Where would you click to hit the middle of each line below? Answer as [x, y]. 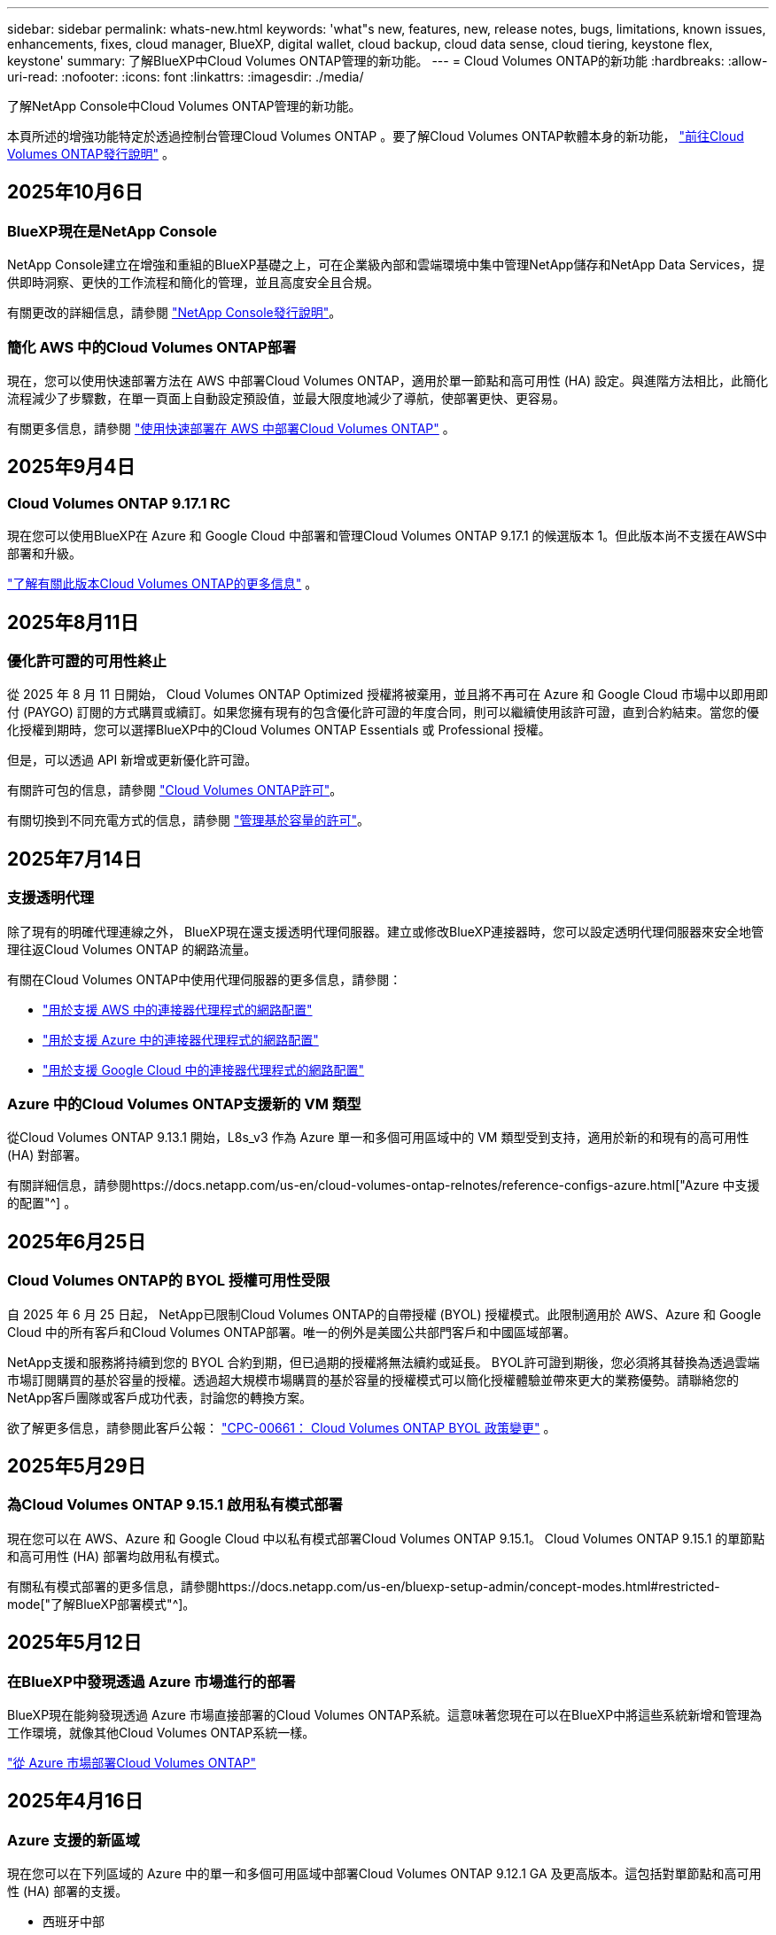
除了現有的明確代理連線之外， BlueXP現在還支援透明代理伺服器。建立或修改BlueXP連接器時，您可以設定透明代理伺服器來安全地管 [386, 931]
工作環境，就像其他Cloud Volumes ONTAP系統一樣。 [161, 1733]
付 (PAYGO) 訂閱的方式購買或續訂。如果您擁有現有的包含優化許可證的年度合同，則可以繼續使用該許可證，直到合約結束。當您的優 [383, 712]
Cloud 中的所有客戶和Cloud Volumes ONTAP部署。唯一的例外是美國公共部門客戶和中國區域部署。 [292, 1332]
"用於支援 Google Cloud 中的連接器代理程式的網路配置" [204, 1069]
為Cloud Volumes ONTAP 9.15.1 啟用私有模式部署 [175, 1505]
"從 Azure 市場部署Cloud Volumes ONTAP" [132, 1763]
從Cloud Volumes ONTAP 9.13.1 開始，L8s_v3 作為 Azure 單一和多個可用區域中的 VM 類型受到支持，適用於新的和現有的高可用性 [378, 1138]
